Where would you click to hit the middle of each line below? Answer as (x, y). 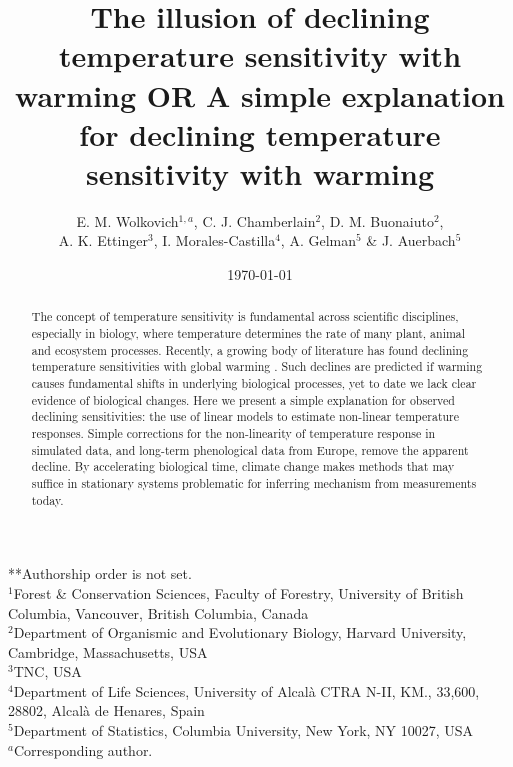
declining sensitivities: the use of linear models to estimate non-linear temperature (245, 416)
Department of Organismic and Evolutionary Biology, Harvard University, (240, 632)
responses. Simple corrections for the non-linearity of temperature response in (233, 433)
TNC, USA (47, 671)
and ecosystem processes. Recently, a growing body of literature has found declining (250, 349)
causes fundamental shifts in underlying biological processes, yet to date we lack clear (254, 383)
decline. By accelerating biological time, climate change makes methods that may (243, 466)
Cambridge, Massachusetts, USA (108, 651)
